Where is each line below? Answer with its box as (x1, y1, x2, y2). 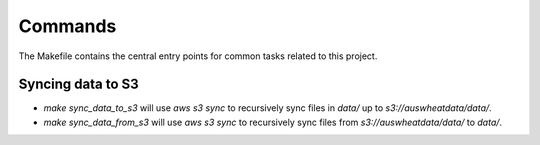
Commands (18, 15, 117, 37)
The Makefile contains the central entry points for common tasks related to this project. (18, 50, 378, 62)
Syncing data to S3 (18, 76, 139, 93)
